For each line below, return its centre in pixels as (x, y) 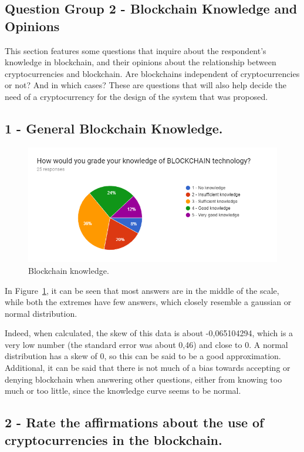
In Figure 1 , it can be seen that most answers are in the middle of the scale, (142, 290)
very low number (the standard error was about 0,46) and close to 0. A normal (146, 344)
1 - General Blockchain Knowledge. (114, 128)
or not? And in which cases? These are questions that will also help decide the (146, 85)
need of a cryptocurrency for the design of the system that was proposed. (136, 96)
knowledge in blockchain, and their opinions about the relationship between (141, 62)
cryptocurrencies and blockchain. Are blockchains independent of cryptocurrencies (152, 73)
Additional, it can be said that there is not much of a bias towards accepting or (148, 368)
